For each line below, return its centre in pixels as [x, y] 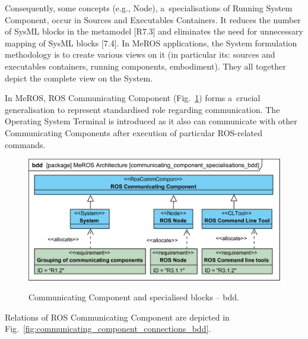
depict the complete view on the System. [79, 78]
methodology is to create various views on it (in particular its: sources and [140, 54]
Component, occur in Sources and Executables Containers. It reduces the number [153, 19]
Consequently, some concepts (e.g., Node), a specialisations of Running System [149, 8]
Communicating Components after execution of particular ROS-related [134, 132]
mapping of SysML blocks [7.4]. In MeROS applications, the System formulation [151, 43]
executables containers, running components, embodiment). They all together [145, 66]
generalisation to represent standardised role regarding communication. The [142, 109]
